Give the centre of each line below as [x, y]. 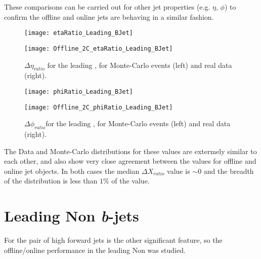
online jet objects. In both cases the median [72, 171]
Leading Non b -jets [72, 216]
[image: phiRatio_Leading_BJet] [79, 91]
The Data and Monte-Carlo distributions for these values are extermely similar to [130, 151]
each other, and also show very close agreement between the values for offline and [130, 161]
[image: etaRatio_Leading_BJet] [79, 33]
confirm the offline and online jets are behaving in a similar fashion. [109, 16]
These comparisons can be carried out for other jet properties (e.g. [107, 7]
